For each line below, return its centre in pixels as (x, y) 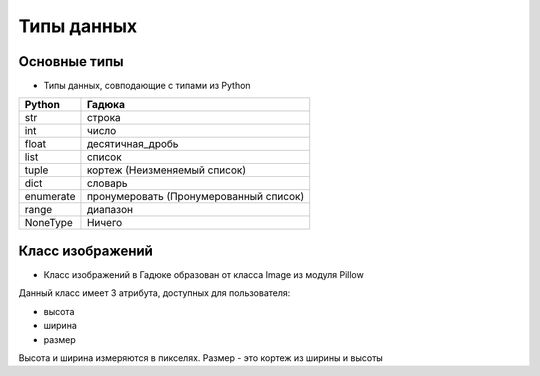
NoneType (49, 223)
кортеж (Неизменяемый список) (166, 170)
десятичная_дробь (132, 144)
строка (104, 118)
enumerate (50, 197)
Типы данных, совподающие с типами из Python (147, 86)
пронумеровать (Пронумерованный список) (195, 197)
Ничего (104, 223)
